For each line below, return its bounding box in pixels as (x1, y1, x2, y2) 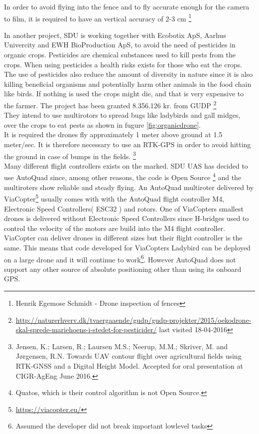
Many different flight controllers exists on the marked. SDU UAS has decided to (4, 160, 248, 171)
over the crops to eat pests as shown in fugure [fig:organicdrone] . (4, 119, 201, 130)
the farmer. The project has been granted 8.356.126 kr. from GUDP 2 (4, 99, 217, 110)
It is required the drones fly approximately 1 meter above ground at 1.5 (4, 129, 223, 140)
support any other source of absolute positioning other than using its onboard (4, 263, 242, 274)
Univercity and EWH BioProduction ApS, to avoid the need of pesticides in (4, 39, 236, 50)
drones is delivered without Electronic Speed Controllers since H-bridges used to (4, 213, 249, 223)
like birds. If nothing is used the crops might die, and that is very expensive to (4, 88, 244, 99)
